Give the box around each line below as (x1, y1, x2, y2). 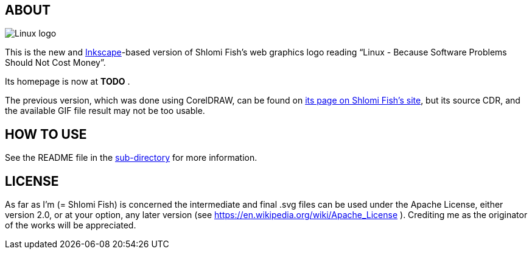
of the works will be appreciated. (5, 220, 136, 231)
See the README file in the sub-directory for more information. (5, 152, 257, 163)
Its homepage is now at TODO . (5, 76, 130, 87)
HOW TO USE (5, 126, 87, 142)
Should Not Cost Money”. (5, 57, 106, 68)
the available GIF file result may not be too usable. (5, 105, 205, 116)
